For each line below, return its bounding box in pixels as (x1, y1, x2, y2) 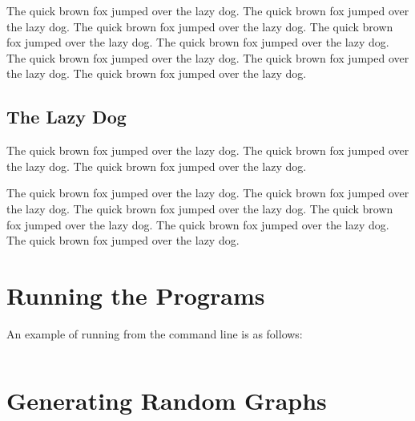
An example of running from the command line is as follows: (6, 325, 303, 342)
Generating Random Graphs (6, 383, 327, 416)
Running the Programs (6, 278, 265, 311)
